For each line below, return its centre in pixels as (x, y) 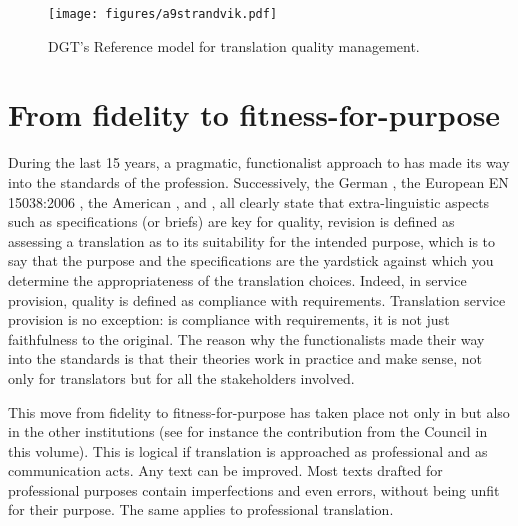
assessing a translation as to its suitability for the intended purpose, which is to (252, 240)
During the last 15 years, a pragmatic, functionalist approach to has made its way (259, 162)
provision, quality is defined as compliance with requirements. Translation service (257, 299)
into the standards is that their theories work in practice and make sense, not (245, 358)
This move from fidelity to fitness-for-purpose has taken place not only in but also (259, 411)
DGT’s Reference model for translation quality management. (234, 45)
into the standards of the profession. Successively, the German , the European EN (258, 181)
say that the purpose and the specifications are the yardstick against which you (251, 260)
